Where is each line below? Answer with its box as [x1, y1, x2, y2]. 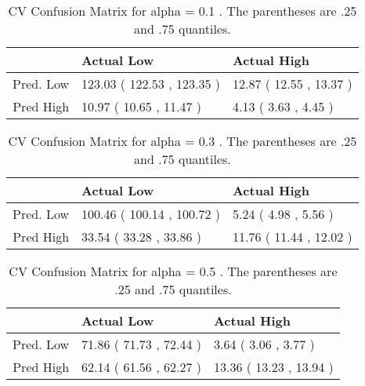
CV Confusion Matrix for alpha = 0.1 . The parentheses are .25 [8, 2, 357, 20]
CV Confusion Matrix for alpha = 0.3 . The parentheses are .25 [8, 132, 357, 150]
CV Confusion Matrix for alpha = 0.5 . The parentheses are [9, 262, 338, 280]
